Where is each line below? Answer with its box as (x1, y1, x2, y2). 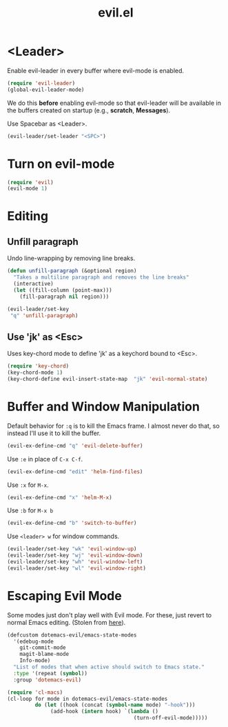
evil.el (98, 5, 134, 21)
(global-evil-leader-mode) (7, 86, 85, 93)
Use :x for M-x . (7, 481, 50, 489)
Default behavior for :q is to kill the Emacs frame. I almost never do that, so (7, 421, 220, 430)
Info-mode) (19, 657, 51, 664)
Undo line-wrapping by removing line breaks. (7, 254, 136, 263)
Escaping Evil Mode (7, 588, 122, 604)
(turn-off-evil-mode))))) (133, 715, 208, 721)
